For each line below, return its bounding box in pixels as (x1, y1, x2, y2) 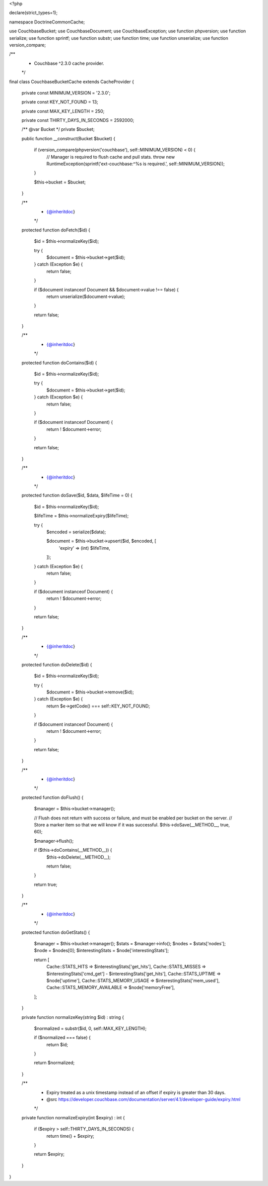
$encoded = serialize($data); (46, 529, 106, 535)
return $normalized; (34, 1060, 75, 1066)
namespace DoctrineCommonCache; (9, 19, 85, 25)
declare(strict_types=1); (9, 10, 58, 16)
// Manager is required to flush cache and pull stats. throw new (46, 154, 175, 160)
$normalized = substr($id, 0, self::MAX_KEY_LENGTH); (34, 1025, 147, 1031)
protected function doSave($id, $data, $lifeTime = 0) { (21, 493, 133, 498)
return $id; (46, 1041, 68, 1047)
